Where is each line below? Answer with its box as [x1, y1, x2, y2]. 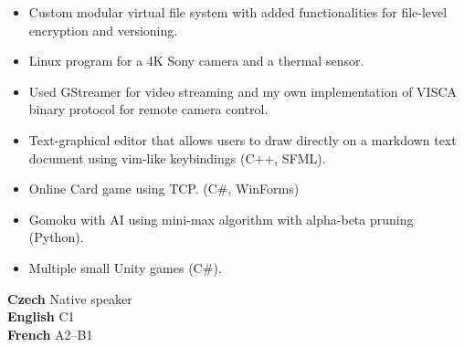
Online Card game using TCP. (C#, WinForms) [28, 179, 300, 198]
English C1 [7, 307, 75, 326]
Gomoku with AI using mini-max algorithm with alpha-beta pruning [28, 209, 414, 228]
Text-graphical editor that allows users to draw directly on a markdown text [28, 130, 457, 149]
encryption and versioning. [28, 20, 178, 39]
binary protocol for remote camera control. [28, 100, 269, 119]
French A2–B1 [7, 324, 93, 343]
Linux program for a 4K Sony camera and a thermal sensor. [28, 51, 364, 70]
